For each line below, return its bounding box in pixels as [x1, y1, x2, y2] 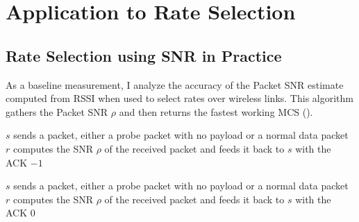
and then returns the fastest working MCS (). [119, 104, 313, 119]
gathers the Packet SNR [6, 104, 108, 119]
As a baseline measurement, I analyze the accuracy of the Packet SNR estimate [6, 77, 344, 92]
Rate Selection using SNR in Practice [6, 44, 282, 66]
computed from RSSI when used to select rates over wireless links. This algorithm [6, 91, 353, 105]
